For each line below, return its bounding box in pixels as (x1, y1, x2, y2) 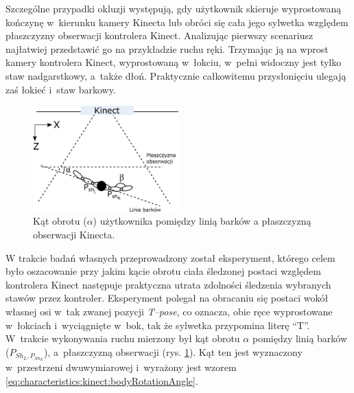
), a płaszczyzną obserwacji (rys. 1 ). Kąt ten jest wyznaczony (43, 344, 303, 359)
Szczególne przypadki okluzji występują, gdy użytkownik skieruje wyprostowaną (5, 1, 342, 15)
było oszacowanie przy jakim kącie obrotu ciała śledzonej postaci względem (5, 264, 321, 278)
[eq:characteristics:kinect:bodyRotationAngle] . (5, 373, 198, 388)
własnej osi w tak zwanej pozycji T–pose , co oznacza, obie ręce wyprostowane (5, 304, 333, 318)
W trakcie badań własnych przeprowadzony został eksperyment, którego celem (5, 250, 335, 265)
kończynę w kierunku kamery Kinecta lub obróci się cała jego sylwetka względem (5, 14, 349, 29)
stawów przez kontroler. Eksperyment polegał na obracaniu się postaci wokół (5, 291, 329, 305)
